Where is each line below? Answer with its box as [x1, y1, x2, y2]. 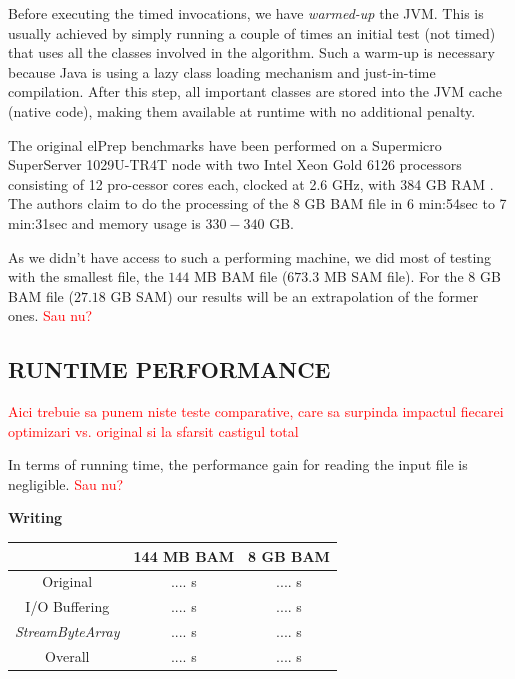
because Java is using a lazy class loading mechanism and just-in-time [8, 61, 436, 82]
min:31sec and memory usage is [8, 212, 201, 233]
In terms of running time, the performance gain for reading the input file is [8, 454, 468, 475]
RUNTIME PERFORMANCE [8, 354, 331, 385]
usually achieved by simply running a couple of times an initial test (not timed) [8, 22, 496, 43]
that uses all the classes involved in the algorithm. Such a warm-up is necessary [8, 42, 495, 63]
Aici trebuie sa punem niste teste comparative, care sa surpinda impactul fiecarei [8, 401, 504, 422]
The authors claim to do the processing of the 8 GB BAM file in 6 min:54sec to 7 [8, 193, 507, 214]
